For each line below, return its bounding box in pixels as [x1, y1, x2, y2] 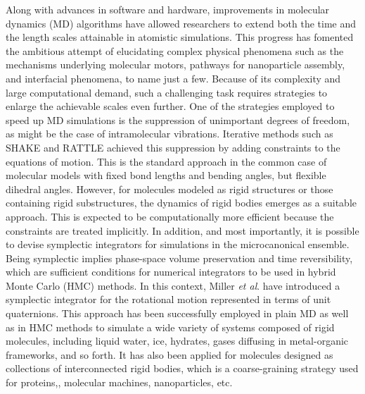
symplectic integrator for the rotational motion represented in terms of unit [6, 292, 331, 307]
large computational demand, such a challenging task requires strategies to [6, 85, 328, 99]
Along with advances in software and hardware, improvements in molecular [6, 2, 330, 16]
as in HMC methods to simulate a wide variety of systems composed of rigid [6, 319, 335, 334]
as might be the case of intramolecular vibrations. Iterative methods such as [6, 126, 333, 141]
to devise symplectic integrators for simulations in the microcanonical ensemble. [6, 237, 350, 252]
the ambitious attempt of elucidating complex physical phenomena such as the [6, 43, 344, 58]
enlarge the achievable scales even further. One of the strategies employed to [6, 99, 335, 113]
